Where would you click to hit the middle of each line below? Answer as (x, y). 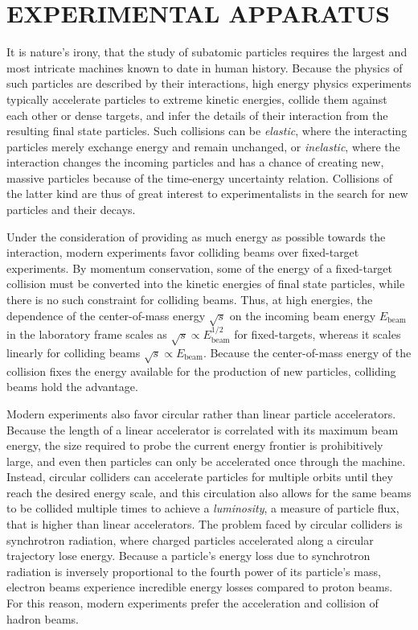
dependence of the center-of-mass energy (106, 315)
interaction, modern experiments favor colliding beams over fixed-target (183, 252)
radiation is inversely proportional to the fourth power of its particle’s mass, (194, 571)
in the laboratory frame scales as (87, 334)
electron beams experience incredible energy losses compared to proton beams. (200, 587)
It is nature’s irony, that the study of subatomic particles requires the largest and (207, 52)
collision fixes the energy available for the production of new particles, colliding (201, 371)
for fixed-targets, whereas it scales (318, 334)
